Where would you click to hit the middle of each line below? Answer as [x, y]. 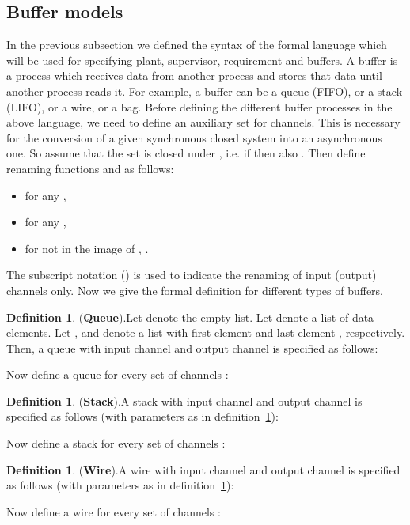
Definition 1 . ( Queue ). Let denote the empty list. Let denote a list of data [190, 317]
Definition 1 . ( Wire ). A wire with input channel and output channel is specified [203, 469]
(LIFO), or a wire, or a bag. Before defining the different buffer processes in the [199, 106]
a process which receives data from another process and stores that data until [194, 76]
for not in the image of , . [87, 248]
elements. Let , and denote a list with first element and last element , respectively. [206, 332]
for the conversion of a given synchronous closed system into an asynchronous [194, 137]
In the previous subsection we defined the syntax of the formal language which [197, 45]
